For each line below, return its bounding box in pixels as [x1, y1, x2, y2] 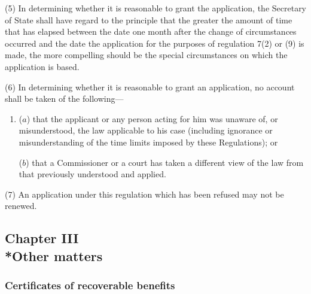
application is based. [5, 60, 80, 72]
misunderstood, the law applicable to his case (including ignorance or [19, 124, 273, 137]
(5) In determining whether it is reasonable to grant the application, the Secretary [5, 2, 307, 14]
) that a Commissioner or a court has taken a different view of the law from [26, 156, 304, 168]
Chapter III [5, 229, 79, 247]
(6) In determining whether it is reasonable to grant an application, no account [5, 80, 295, 93]
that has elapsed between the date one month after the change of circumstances [5, 25, 297, 38]
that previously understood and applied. [19, 168, 166, 180]
